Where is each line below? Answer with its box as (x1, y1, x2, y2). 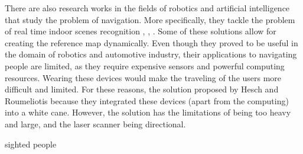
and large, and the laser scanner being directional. (5, 117, 186, 130)
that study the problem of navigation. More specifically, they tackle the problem (5, 13, 295, 25)
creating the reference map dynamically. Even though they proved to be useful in (5, 36, 298, 49)
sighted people (5, 137, 57, 150)
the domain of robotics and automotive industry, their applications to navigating (5, 48, 297, 60)
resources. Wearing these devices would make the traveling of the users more (5, 71, 282, 84)
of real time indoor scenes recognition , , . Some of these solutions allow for (5, 25, 276, 37)
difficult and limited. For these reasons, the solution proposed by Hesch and (5, 83, 279, 95)
